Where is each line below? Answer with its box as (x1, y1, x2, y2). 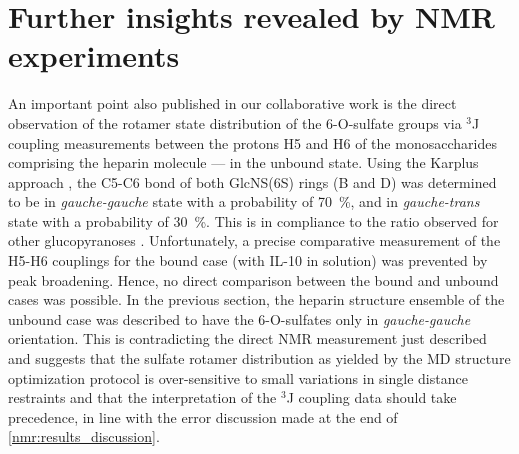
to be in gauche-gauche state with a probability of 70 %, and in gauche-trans (8, 191, 480, 212)
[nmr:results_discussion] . (8, 426, 160, 447)
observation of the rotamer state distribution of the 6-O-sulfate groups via (8, 112, 462, 133)
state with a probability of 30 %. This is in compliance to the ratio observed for (8, 210, 499, 231)
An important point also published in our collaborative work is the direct (8, 93, 457, 114)
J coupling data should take (286, 387, 457, 408)
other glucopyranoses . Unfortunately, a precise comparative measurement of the (8, 230, 501, 251)
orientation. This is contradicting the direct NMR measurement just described (8, 328, 487, 349)
